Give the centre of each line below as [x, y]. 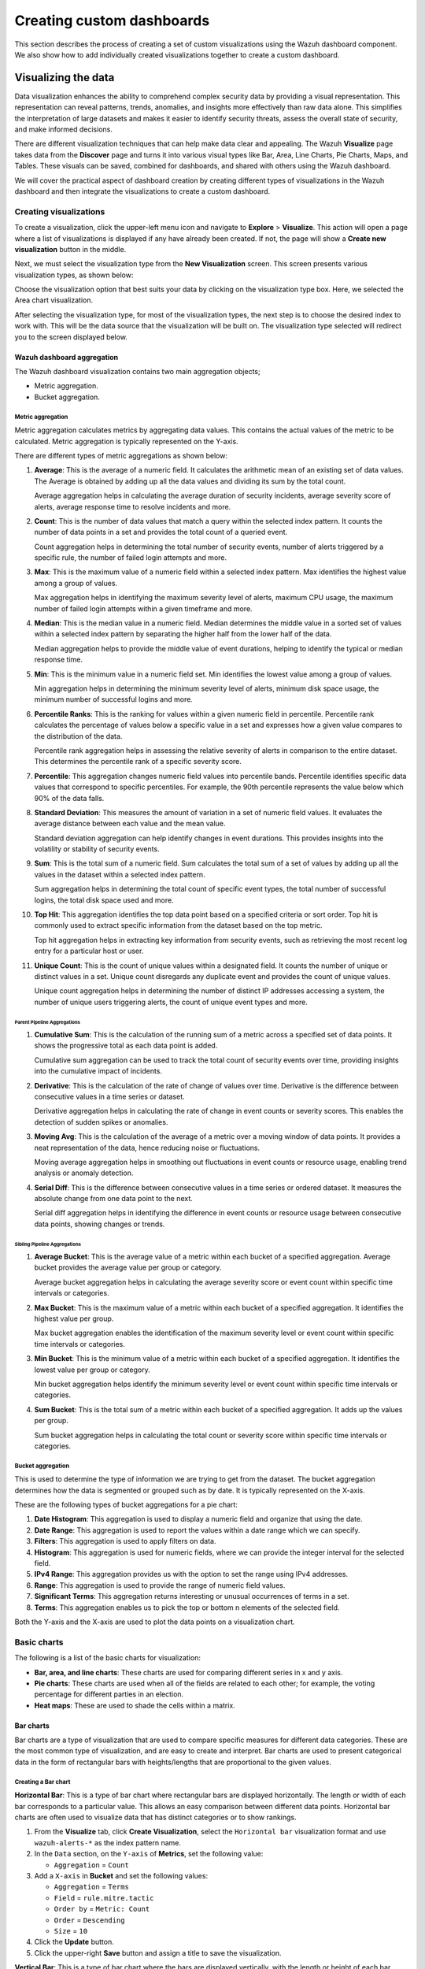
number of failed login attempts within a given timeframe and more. [143, 608]
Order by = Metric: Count [102, 1909]
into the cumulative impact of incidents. [98, 1071]
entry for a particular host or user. [89, 951]
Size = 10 [71, 1930]
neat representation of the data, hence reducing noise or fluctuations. [147, 1148]
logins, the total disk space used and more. [104, 900]
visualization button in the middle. [70, 249]
